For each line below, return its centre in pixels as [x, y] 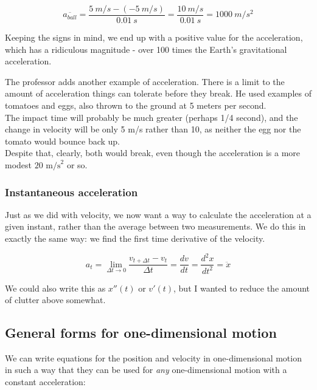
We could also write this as [55, 288]
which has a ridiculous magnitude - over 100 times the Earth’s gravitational [146, 49]
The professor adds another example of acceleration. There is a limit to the [145, 81]
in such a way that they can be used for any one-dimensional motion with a [146, 370]
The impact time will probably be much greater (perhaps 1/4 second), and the [152, 117]
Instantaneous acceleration [71, 192]
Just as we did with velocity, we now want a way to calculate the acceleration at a [158, 214]
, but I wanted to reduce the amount [242, 288]
